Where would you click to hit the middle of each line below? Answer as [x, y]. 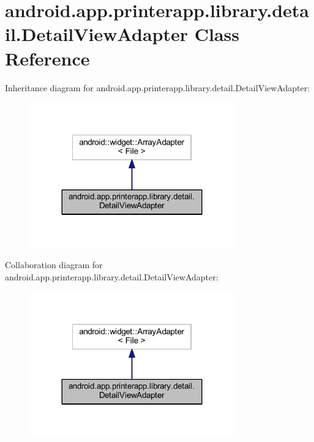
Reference [47, 58]
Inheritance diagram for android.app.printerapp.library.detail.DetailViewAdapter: [158, 87]
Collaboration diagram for [54, 265]
